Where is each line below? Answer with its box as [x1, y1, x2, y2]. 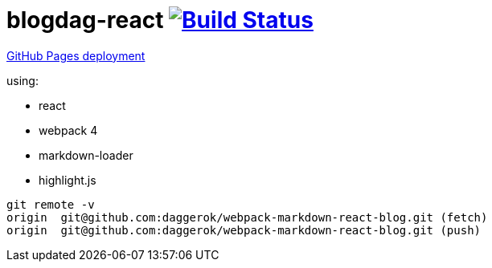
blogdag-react [6, 6, 164, 34]
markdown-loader [39, 148, 133, 162]
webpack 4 [39, 123, 98, 137]
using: [6, 73, 39, 87]
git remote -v [6, 197, 95, 211]
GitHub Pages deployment [6, 48, 146, 63]
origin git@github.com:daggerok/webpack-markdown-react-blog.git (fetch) [6, 210, 488, 224]
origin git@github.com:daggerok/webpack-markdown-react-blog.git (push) [6, 223, 482, 237]
